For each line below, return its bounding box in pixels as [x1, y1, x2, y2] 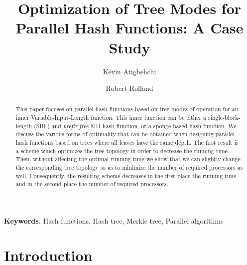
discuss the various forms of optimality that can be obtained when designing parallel [15, 130, 235, 138]
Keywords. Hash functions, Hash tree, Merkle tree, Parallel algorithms [4, 216, 224, 226]
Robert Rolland [106, 83, 153, 93]
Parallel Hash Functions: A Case [15, 17, 244, 38]
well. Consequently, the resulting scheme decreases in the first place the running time [15, 171, 237, 180]
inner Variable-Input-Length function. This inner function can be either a [15, 113, 207, 122]
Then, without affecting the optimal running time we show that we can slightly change [15, 155, 241, 163]
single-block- [208, 113, 241, 122]
